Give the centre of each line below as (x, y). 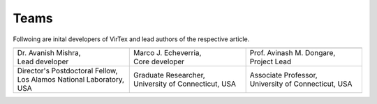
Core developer (159, 61)
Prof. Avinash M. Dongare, (293, 52)
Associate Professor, (283, 75)
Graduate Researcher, (169, 75)
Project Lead (271, 61)
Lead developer (43, 61)
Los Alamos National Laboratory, (71, 79)
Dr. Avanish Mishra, (49, 52)
